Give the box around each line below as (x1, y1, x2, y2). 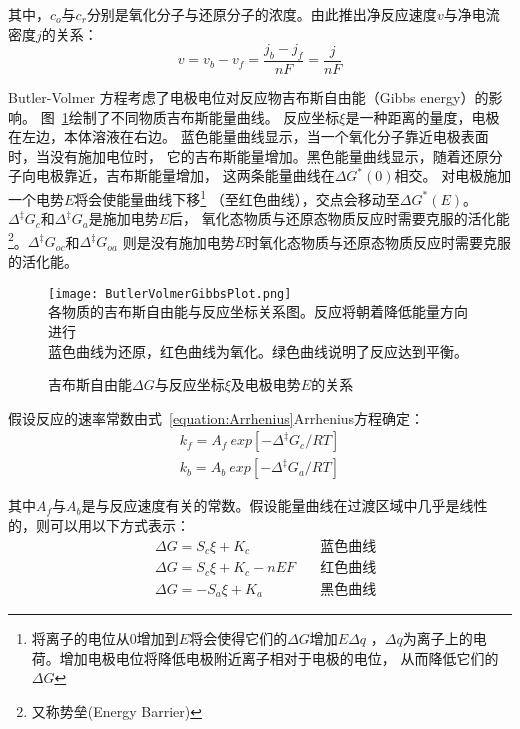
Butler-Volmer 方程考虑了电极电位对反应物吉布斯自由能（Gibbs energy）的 (8, 87, 489, 108)
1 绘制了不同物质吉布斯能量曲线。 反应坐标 (61, 106, 340, 127)
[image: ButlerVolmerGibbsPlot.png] (48, 286, 292, 301)
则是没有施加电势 (122, 231, 235, 252)
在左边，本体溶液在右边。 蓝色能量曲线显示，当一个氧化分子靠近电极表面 (8, 126, 489, 147)
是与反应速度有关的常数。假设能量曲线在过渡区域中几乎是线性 (81, 495, 488, 516)
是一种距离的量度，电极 (345, 106, 500, 127)
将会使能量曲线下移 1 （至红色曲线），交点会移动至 (74, 185, 400, 209)
